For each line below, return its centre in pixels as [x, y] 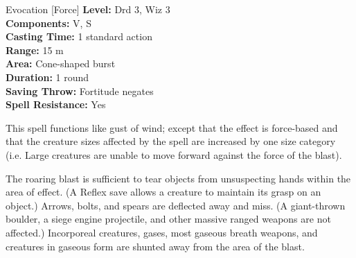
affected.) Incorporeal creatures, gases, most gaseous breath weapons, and [162, 232]
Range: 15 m [35, 50]
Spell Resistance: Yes [56, 104]
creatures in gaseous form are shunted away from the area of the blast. [155, 246]
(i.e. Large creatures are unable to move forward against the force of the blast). [174, 154]
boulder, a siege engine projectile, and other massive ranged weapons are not [168, 219]
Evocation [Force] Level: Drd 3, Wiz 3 [88, 9]
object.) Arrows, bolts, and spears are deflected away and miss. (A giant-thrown [176, 205]
